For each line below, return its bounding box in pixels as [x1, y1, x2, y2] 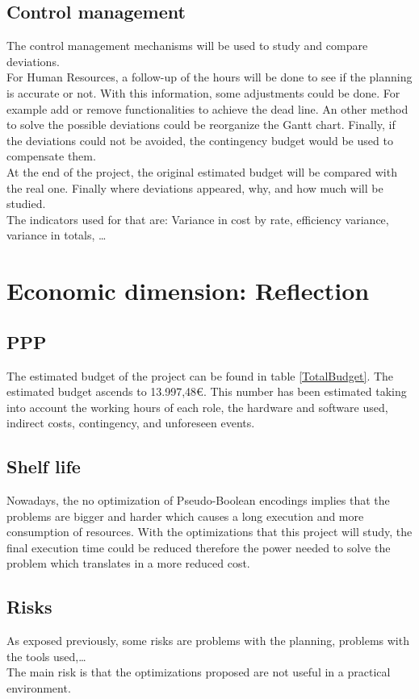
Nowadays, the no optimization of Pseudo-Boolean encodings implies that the [6, 492, 390, 509]
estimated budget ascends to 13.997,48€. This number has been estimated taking [6, 383, 407, 400]
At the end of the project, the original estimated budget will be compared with [6, 163, 397, 180]
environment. [6, 680, 71, 697]
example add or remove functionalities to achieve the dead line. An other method [6, 100, 409, 117]
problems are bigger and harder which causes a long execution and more [6, 507, 364, 524]
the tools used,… [6, 647, 86, 664]
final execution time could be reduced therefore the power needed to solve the [6, 539, 391, 555]
